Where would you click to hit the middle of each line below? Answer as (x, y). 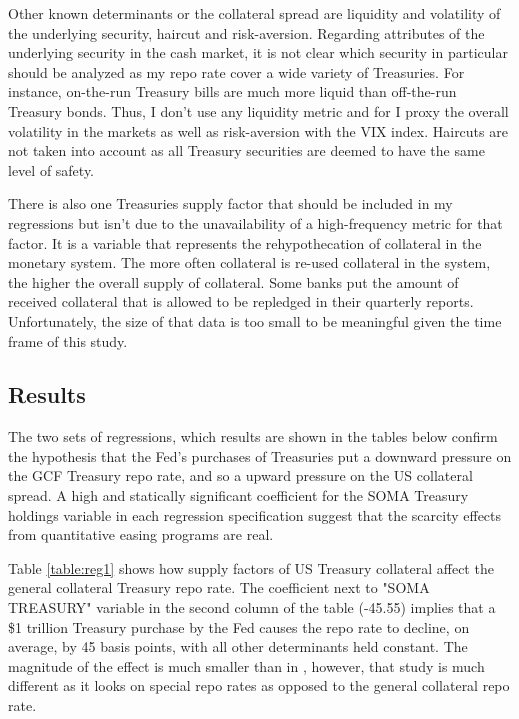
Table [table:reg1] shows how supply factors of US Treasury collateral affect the (251, 567)
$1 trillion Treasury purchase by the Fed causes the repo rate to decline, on (239, 626)
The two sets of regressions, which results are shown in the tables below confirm (253, 436)
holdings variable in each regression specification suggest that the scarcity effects (255, 514)
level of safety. (51, 169)
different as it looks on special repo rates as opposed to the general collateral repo (259, 685)
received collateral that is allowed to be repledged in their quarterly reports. (241, 301)
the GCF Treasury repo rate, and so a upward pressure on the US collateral (240, 475)
